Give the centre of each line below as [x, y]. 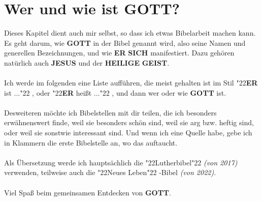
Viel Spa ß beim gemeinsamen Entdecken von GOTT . [88, 192]
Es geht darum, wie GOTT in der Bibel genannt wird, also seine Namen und [125, 42]
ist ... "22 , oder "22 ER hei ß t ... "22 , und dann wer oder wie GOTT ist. [115, 92]
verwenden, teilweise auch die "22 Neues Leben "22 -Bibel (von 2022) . [110, 172]
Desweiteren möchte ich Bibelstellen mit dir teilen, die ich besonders [110, 112]
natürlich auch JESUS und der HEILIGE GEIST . [87, 62]
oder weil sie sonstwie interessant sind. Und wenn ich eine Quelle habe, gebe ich [128, 133]
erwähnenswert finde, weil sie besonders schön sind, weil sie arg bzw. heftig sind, [129, 122]
